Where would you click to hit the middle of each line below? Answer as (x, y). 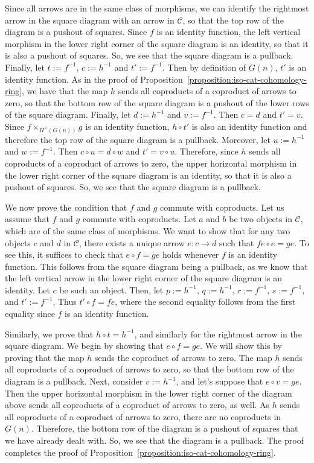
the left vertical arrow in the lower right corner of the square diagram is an (143, 278)
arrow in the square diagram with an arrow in (90, 20)
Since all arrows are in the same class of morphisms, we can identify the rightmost (157, 8)
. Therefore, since (207, 151)
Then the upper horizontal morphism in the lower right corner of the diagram (149, 393)
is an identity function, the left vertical (229, 32)
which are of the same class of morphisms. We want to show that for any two (148, 230)
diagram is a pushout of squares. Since (76, 32)
